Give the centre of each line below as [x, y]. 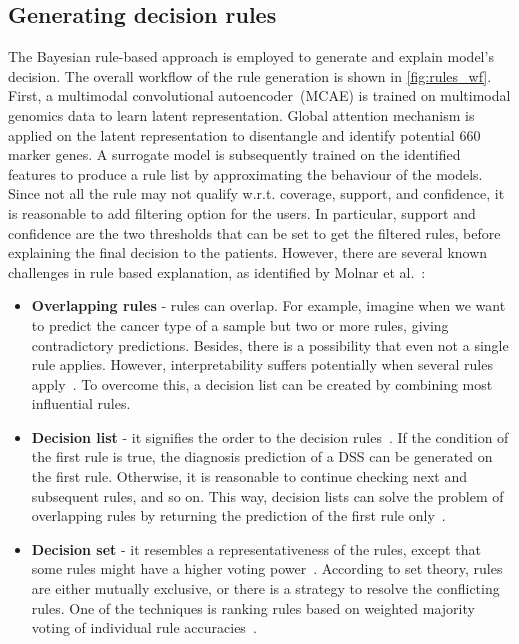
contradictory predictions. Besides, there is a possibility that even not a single [270, 344]
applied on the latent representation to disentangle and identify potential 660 [244, 134]
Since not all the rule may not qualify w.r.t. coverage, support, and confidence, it [256, 193]
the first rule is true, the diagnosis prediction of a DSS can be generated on [262, 456]
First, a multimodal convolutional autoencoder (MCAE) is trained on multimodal [259, 95]
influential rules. [81, 403]
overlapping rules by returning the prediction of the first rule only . [238, 515]
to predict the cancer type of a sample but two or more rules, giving [240, 324]
